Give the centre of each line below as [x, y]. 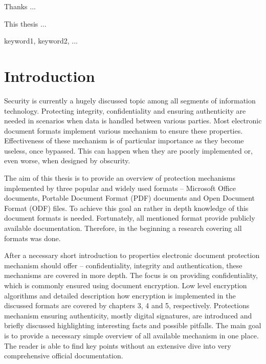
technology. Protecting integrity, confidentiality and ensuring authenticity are [125, 110]
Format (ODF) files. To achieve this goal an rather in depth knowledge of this [126, 208]
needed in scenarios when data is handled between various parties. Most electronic [133, 121]
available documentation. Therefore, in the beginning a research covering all [123, 228]
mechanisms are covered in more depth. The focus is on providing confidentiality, [131, 275]
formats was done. [32, 238]
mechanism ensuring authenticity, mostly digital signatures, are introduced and [128, 315]
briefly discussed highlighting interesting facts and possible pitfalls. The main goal [133, 325]
